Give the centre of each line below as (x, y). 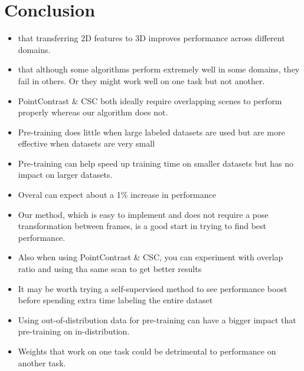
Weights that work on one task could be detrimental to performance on (147, 351)
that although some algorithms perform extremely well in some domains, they (159, 69)
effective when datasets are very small (86, 143)
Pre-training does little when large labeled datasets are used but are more (151, 132)
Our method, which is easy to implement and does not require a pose (143, 214)
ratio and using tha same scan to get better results (110, 269)
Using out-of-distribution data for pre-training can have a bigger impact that (157, 319)
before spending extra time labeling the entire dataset (115, 300)
